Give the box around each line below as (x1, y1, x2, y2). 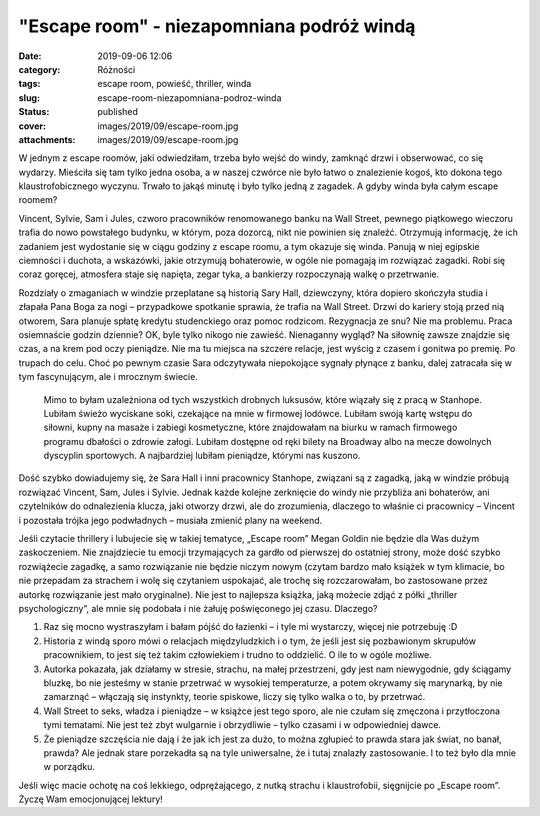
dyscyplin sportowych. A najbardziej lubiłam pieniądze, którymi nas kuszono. (43, 450, 361, 462)
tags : (18, 78, 41, 90)
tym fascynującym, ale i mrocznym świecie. (18, 371, 199, 383)
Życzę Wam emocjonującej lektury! (18, 793, 164, 805)
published (97, 106, 139, 118)
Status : (18, 106, 50, 118)
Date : (18, 50, 42, 62)
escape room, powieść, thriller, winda (97, 78, 252, 90)
